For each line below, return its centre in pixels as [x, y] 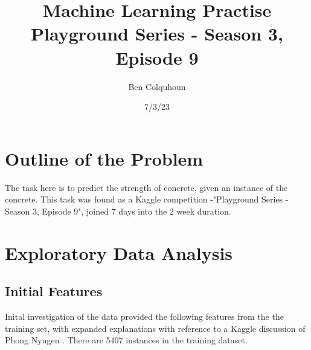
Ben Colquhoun [157, 86]
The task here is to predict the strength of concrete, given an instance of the [146, 187]
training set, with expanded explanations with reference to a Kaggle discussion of [155, 328]
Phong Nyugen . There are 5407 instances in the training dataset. [126, 340]
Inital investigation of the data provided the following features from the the [144, 316]
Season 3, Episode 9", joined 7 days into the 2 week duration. [118, 211]
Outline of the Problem [104, 158]
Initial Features [54, 291]
